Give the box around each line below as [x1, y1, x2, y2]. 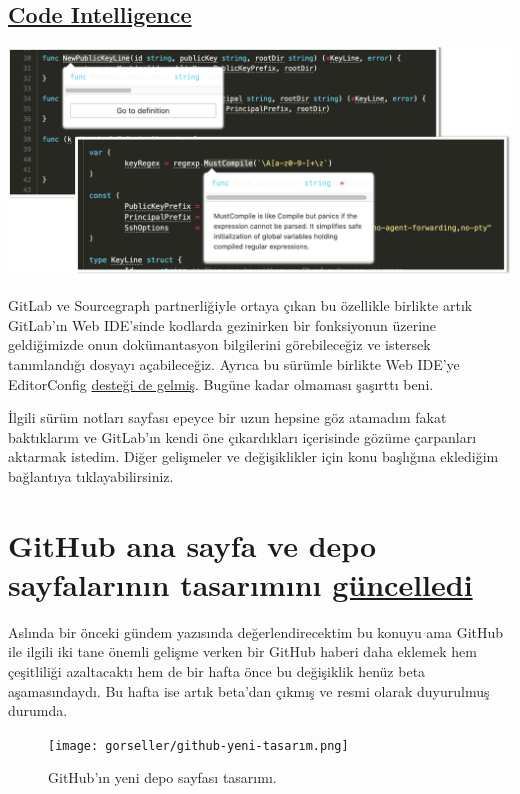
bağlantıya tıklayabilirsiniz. [8, 465, 174, 486]
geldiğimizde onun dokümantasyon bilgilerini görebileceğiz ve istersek [8, 334, 431, 355]
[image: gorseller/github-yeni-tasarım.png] [48, 738, 349, 753]
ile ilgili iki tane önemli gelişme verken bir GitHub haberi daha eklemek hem [8, 641, 477, 662]
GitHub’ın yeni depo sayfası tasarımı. [48, 767, 277, 788]
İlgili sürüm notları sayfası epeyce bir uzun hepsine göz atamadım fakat [8, 407, 447, 428]
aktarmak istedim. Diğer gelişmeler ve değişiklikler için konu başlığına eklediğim [8, 446, 499, 467]
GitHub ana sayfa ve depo [8, 524, 377, 565]
